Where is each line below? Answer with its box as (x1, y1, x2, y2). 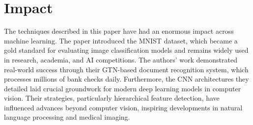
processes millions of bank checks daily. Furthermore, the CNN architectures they (4, 74, 249, 84)
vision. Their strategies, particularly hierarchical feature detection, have (4, 93, 220, 103)
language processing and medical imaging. (4, 112, 130, 122)
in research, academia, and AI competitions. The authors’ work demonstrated (4, 54, 237, 64)
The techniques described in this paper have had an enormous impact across (4, 26, 234, 36)
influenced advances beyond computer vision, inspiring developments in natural (4, 102, 243, 112)
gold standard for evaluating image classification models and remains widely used (4, 45, 249, 55)
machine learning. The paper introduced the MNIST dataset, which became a (4, 35, 238, 45)
